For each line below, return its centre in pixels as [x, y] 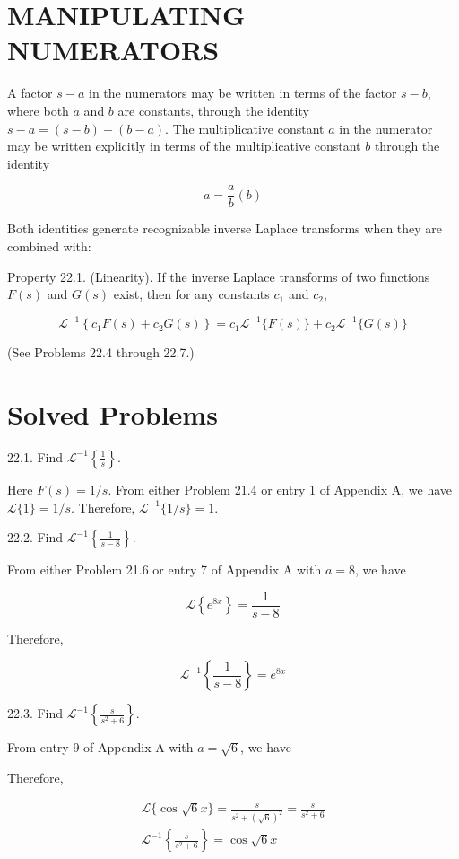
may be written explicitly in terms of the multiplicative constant [184, 146]
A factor [30, 93]
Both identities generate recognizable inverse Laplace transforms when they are [225, 228]
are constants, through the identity [213, 110]
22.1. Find [35, 456]
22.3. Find [35, 713]
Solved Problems [113, 414]
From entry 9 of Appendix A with [100, 747]
